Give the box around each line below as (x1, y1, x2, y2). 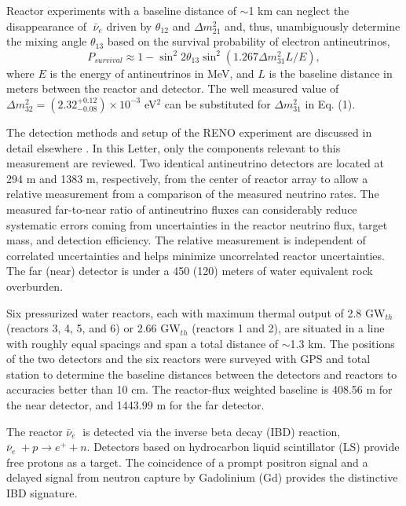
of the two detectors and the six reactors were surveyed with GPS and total (6, 350, 371, 367)
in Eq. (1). (305, 95, 356, 112)
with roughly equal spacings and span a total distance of (6, 335, 279, 351)
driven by (106, 17, 152, 34)
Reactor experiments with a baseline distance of (6, 2, 236, 18)
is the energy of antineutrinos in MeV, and (49, 64, 254, 81)
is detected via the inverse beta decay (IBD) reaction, (82, 423, 341, 439)
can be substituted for (164, 95, 271, 112)
